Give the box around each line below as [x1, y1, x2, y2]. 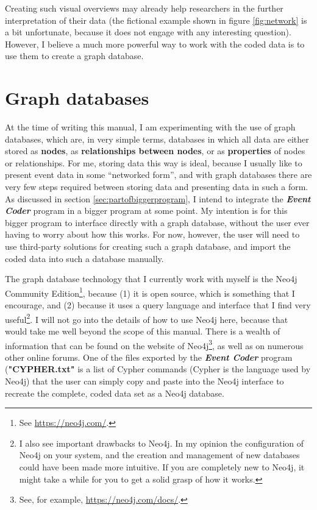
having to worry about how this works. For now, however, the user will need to [5, 228, 300, 241]
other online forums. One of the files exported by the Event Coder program [5, 350, 293, 363]
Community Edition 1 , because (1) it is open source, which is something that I [5, 285, 295, 299]
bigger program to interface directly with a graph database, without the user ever [5, 216, 310, 228]
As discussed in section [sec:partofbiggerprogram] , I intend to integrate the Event [5, 192, 311, 205]
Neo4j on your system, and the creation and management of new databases [19, 448, 300, 461]
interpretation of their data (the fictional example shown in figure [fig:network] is [5, 13, 307, 26]
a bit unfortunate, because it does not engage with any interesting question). [5, 26, 291, 38]
